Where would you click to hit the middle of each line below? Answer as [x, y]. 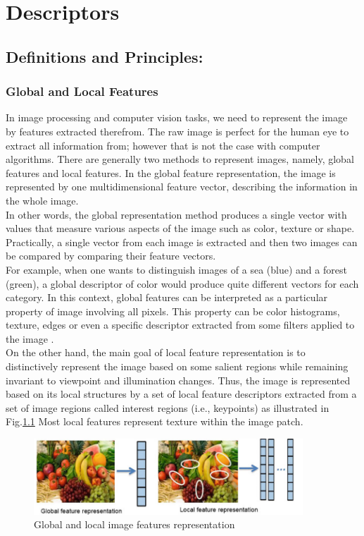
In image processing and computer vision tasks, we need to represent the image [177, 117]
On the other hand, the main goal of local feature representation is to [156, 352]
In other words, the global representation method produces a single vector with [176, 214]
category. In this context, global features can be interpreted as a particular [167, 297]
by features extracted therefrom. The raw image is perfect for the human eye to [177, 131]
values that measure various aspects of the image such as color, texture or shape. [180, 228]
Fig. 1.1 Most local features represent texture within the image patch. [155, 421]
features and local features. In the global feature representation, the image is [171, 172]
